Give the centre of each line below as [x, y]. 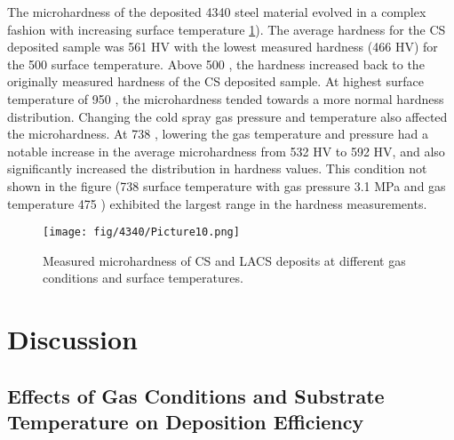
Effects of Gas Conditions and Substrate [196, 395]
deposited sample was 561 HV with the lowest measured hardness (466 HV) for [223, 47]
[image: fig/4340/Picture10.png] [141, 232]
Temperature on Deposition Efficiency [186, 422]
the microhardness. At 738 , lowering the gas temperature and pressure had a [218, 134]
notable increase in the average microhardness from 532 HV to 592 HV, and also [226, 151]
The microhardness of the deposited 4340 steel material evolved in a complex [217, 12]
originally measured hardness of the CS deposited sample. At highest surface [215, 81]
